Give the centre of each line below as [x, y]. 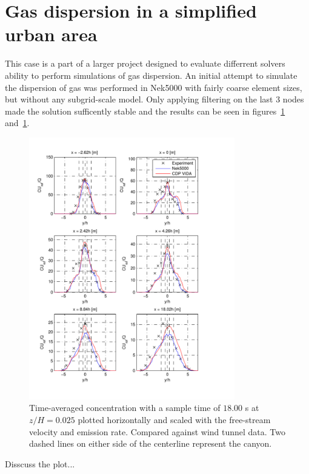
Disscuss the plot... [40, 463]
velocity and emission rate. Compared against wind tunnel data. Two [158, 431]
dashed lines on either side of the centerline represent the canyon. [151, 443]
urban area [51, 34]
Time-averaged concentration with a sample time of [125, 408]
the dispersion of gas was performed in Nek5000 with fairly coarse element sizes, [154, 87]
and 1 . [17, 123]
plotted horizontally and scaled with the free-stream [174, 420]
